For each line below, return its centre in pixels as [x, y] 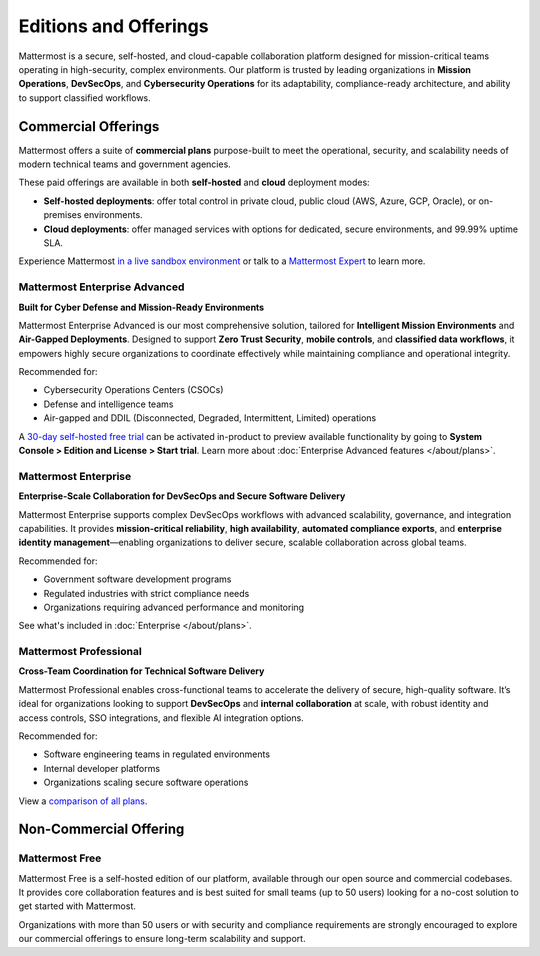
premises [62, 215]
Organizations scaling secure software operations [146, 782]
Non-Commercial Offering [101, 829]
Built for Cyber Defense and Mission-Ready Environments [141, 307]
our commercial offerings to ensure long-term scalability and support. [162, 939]
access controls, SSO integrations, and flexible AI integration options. [161, 717]
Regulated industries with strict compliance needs [146, 593]
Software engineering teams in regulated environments [156, 754]
